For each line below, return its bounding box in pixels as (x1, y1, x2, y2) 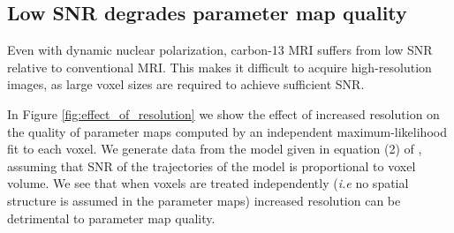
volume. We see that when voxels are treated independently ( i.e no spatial (7, 174, 409, 192)
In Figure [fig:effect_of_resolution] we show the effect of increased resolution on (7, 104, 440, 123)
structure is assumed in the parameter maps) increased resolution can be (7, 191, 401, 209)
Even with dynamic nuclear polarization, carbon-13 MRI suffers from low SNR (7, 41, 433, 59)
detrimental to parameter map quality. (7, 208, 216, 227)
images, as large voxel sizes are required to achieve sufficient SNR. (7, 75, 365, 94)
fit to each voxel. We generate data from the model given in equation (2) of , (7, 139, 422, 158)
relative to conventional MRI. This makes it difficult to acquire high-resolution (7, 57, 432, 76)
